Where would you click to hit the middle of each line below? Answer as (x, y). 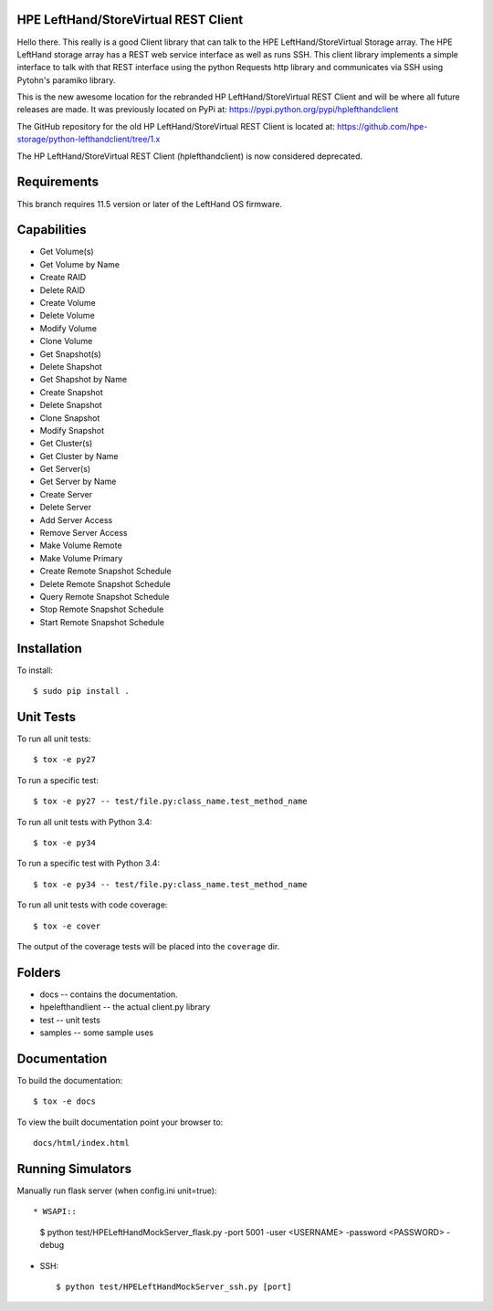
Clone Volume (66, 341)
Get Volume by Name (80, 264)
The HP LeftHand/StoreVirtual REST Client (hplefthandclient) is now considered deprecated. (190, 156)
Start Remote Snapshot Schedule (102, 622)
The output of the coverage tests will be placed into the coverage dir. (148, 946)
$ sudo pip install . (81, 691)
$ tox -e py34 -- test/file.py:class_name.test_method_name (170, 884)
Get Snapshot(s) (71, 354)
